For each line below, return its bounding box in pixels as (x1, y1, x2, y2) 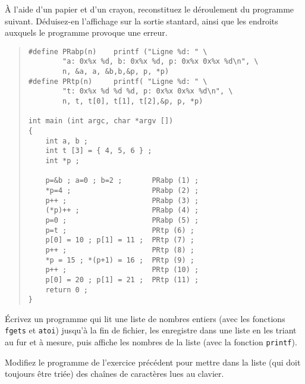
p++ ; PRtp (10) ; (45, 266, 199, 274)
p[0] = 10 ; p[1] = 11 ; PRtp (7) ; (45, 236, 194, 245)
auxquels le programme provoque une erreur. (5, 26, 168, 39)
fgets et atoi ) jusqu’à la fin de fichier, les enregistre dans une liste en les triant (5, 324, 297, 336)
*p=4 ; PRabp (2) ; (45, 186, 199, 195)
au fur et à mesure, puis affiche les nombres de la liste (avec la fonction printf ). (5, 336, 297, 348)
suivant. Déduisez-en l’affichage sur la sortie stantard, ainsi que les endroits (5, 14, 278, 27)
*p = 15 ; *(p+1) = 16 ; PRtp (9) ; (45, 255, 194, 264)
